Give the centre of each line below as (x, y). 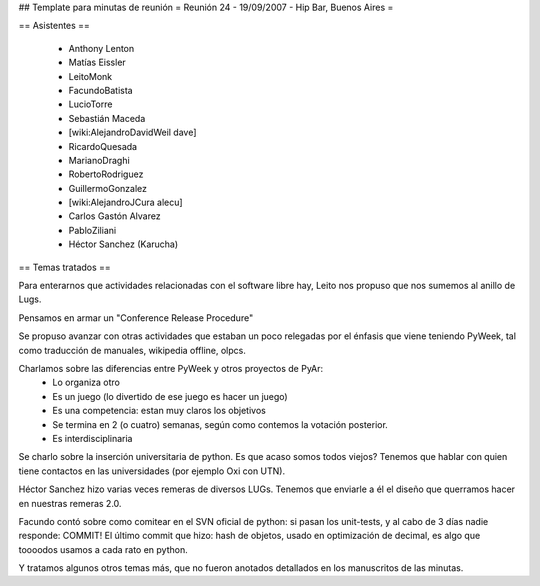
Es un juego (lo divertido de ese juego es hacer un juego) (170, 396)
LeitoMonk (90, 76)
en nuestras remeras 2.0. (70, 503)
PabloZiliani (92, 230)
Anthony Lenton (101, 48)
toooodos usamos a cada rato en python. (103, 549)
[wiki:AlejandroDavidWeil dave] (132, 132)
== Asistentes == (54, 26)
